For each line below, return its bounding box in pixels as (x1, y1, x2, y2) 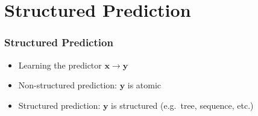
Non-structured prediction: (18, 79, 117, 91)
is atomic (127, 79, 162, 91)
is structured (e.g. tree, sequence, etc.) (111, 99, 254, 111)
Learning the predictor (18, 58, 102, 71)
